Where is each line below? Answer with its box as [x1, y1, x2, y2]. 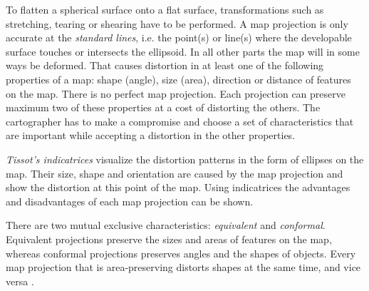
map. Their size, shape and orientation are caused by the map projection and [6, 165, 343, 180]
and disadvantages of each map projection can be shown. [6, 193, 254, 208]
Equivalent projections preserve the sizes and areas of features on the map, [6, 231, 332, 246]
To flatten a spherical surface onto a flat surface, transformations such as [6, 2, 324, 16]
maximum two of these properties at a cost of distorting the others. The [6, 100, 321, 115]
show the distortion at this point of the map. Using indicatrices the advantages [6, 180, 350, 195]
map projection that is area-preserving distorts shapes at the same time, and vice [6, 260, 361, 275]
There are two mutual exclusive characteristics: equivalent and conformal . [6, 218, 326, 233]
